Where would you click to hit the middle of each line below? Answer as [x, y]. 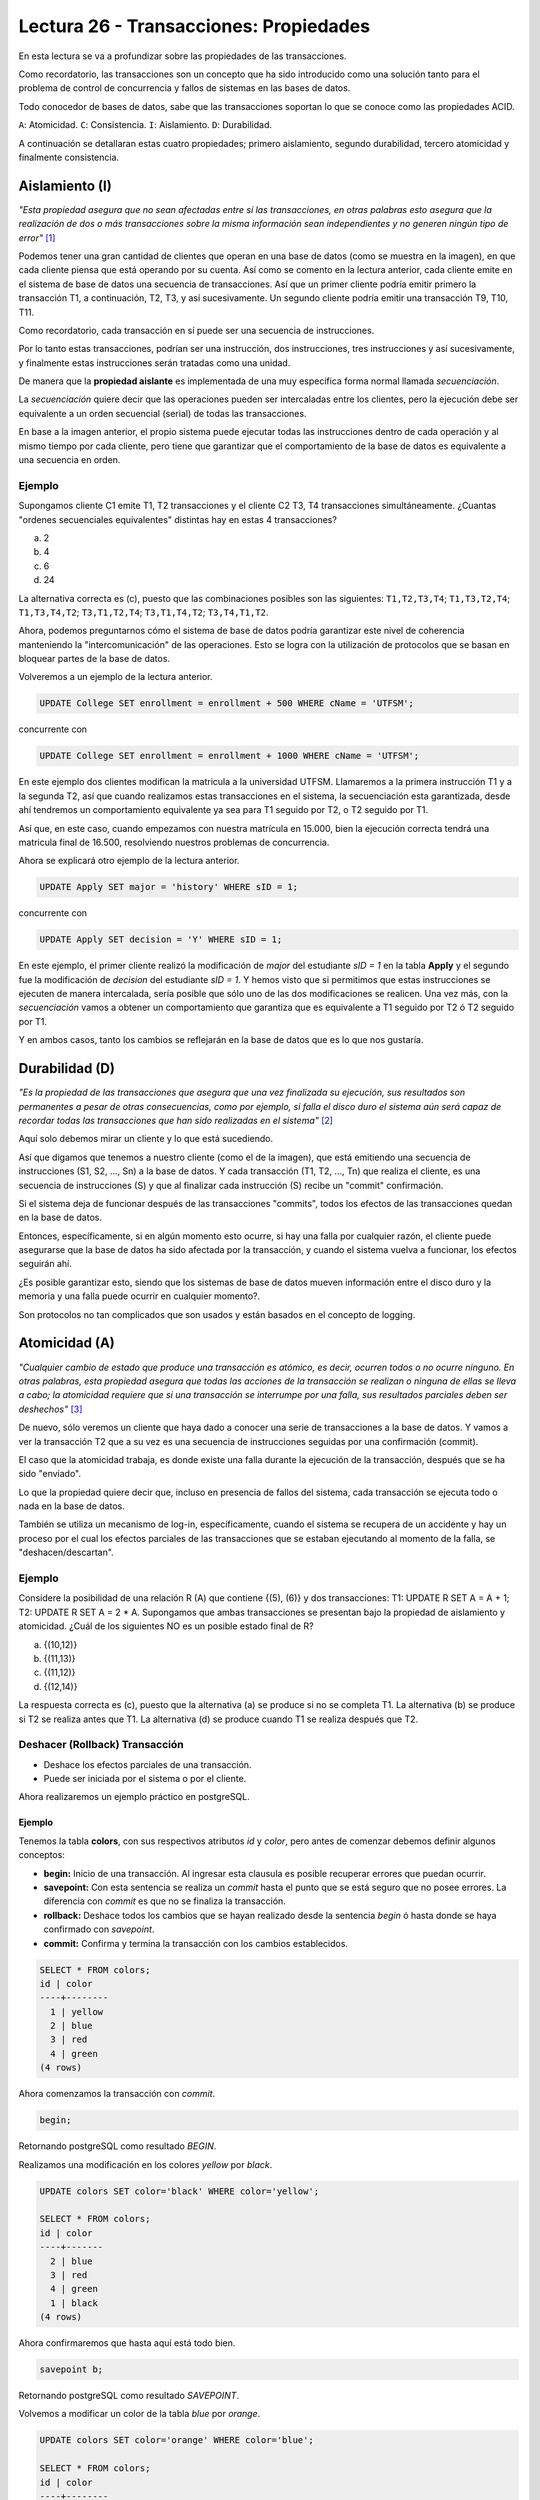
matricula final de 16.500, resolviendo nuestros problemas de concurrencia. [174, 842]
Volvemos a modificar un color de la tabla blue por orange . [139, 2414]
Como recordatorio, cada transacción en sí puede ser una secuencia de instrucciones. [196, 330]
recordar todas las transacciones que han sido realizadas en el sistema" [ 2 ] [176, 1120]
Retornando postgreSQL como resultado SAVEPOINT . [129, 2396]
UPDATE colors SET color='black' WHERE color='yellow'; [179, 2191]
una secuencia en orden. [69, 460]
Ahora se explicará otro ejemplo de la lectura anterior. [129, 861]
